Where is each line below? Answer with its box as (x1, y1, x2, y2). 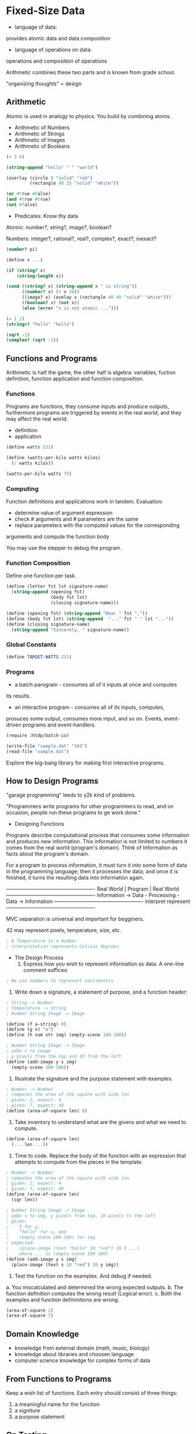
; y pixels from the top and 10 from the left (6, 1053, 122, 1059)
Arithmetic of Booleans (14, 142, 70, 150)
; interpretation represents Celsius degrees (6, 943, 119, 950)
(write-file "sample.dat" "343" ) (6, 743, 88, 749)
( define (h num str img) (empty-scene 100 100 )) (6, 1032, 127, 1038)
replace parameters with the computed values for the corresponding (14, 522, 180, 529)
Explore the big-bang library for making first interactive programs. (6, 759, 165, 766)
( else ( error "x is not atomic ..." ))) (21, 305, 119, 311)
